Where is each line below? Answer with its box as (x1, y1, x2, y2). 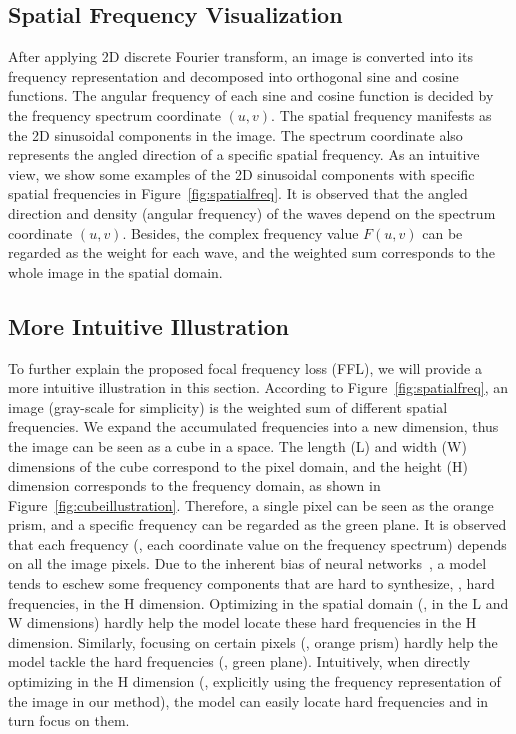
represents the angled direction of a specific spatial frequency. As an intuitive (8, 144, 480, 165)
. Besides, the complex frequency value (122, 222, 359, 243)
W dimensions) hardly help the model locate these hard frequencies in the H (8, 612, 477, 633)
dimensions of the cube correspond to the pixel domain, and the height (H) (8, 455, 468, 476)
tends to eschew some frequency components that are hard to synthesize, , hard (8, 573, 495, 594)
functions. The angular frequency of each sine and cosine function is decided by (8, 85, 494, 106)
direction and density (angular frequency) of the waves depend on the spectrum (8, 202, 496, 223)
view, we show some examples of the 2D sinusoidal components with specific (8, 163, 475, 184)
